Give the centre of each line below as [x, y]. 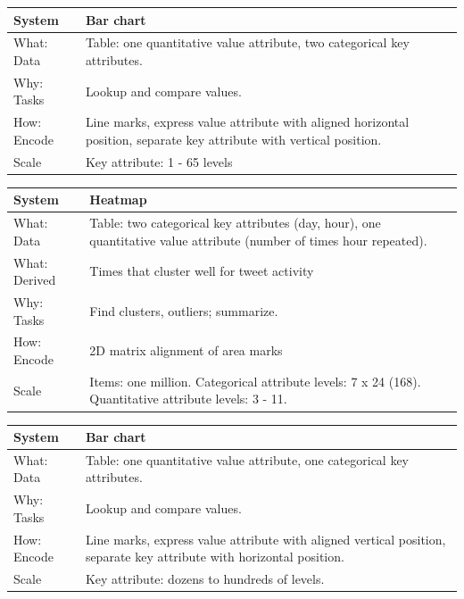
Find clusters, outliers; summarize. [184, 310]
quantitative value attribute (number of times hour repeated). [258, 240]
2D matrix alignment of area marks [186, 350]
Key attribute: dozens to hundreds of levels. [205, 579]
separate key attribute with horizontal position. [215, 557]
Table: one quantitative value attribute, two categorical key [247, 42]
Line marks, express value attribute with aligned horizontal [247, 122]
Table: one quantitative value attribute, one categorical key [247, 459]
